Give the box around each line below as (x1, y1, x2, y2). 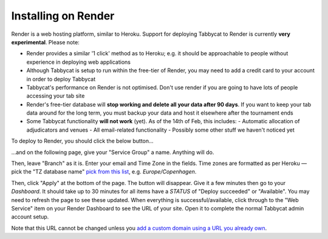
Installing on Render (11, 9, 115, 22)
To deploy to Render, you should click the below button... (11, 137, 154, 145)
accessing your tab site (26, 92, 85, 99)
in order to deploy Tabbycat (26, 75, 96, 82)
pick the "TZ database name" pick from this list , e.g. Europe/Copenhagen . (11, 168, 197, 175)
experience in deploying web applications (26, 58, 131, 66)
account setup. (11, 213, 49, 221)
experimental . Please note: (11, 38, 80, 45)
